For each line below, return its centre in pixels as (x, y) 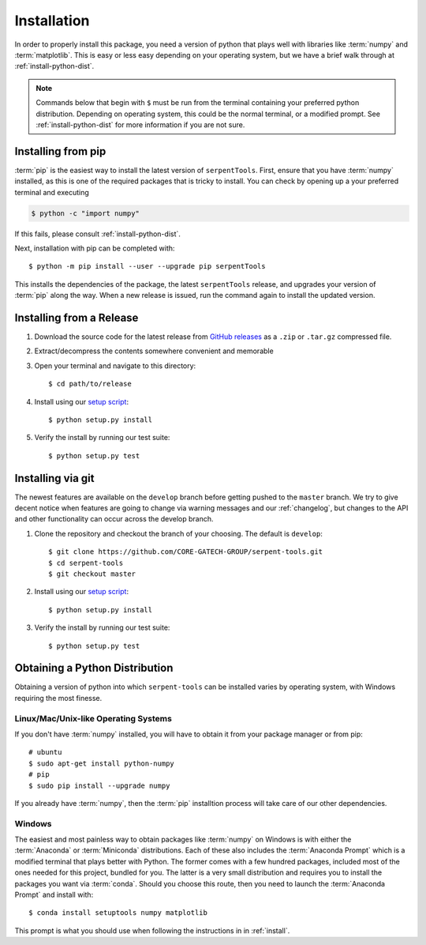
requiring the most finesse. (58, 698)
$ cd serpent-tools (86, 563)
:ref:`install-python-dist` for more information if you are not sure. (140, 124)
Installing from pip (60, 151)
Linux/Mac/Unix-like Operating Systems (93, 718)
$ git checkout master (92, 574)
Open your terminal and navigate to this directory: (115, 365)
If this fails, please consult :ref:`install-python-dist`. (98, 234)
